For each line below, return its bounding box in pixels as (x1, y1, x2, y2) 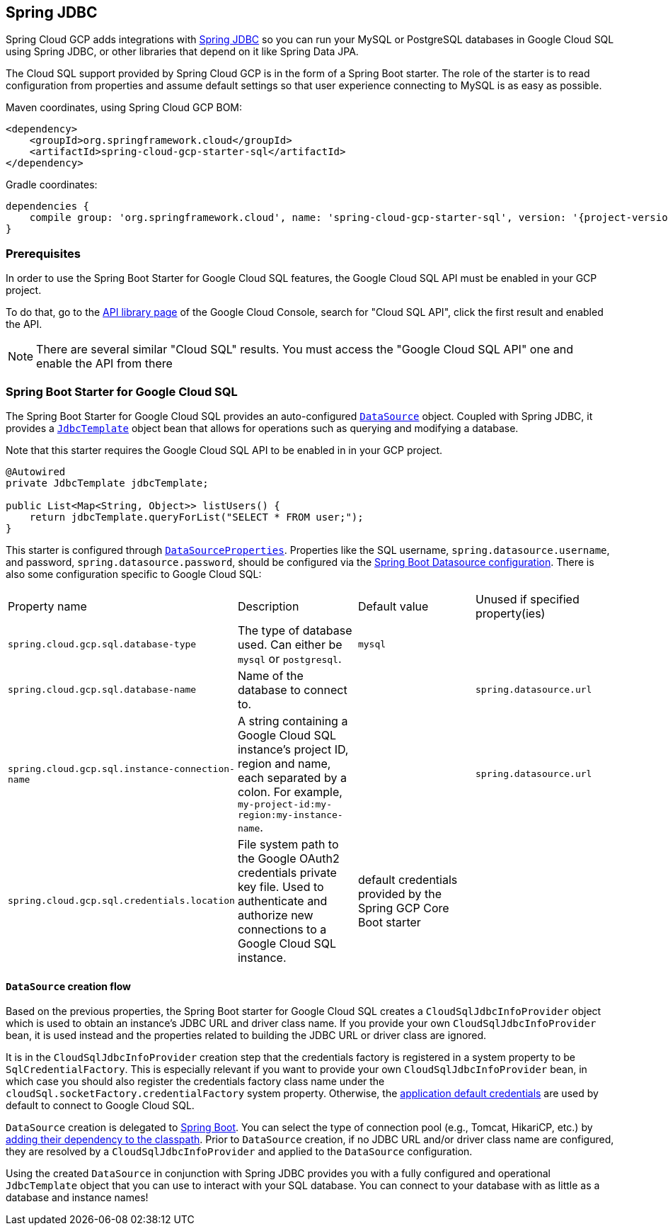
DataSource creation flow (6, 980, 132, 992)
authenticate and (237, 893, 328, 908)
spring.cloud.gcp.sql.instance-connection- (8, 763, 235, 774)
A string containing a (237, 713, 348, 728)
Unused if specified (476, 591, 580, 606)
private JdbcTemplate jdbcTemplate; (6, 477, 209, 489)
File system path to (237, 836, 339, 851)
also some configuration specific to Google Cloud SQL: (6, 567, 262, 580)
